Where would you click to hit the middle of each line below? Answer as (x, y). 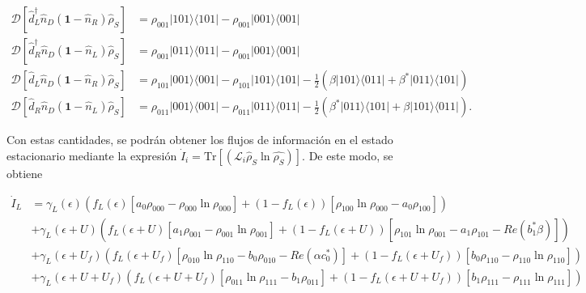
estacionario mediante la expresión (92, 155)
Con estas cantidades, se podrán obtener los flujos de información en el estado (200, 140)
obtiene (25, 173)
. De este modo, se (348, 155)
